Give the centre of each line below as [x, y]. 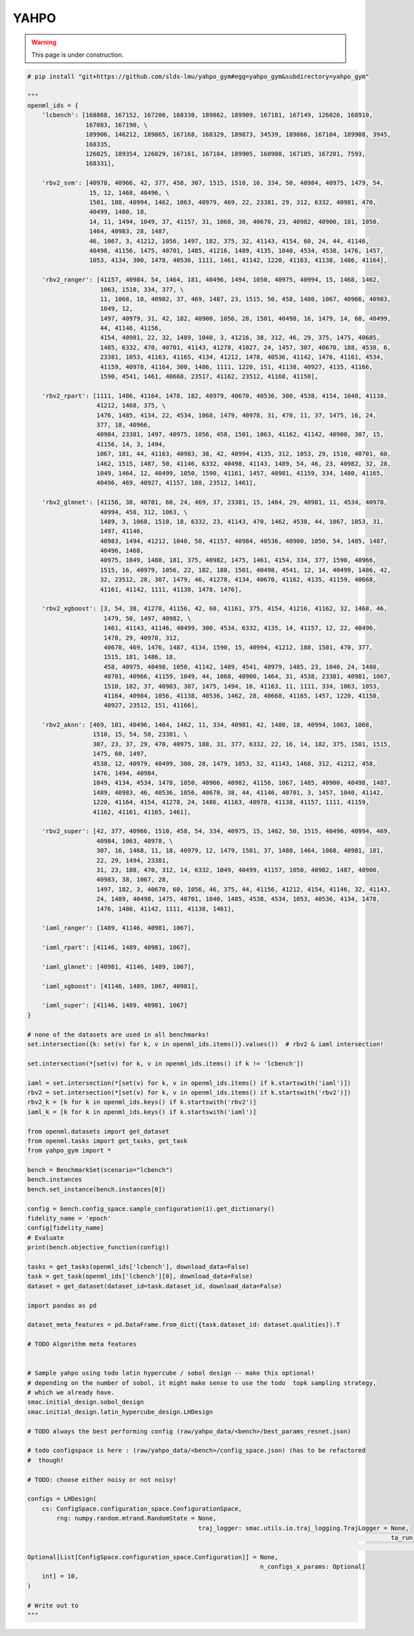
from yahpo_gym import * [69, 1151]
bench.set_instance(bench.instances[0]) [96, 1189]
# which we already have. [71, 1393]
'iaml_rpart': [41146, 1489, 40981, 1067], [116, 948]
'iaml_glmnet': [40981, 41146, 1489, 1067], [118, 967]
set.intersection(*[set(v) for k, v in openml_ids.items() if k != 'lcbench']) [166, 1063]
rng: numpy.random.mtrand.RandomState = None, [136, 1518]
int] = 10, [60, 1576]
